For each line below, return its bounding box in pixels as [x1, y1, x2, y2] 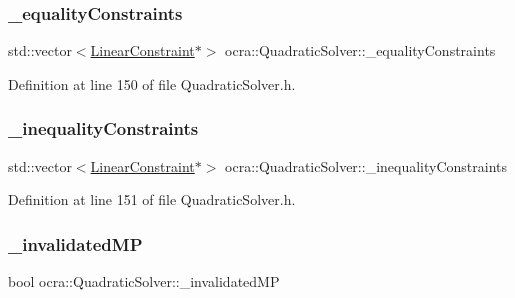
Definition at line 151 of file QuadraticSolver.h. [8, 189, 296, 210]
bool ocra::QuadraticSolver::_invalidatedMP [8, 271, 280, 292]
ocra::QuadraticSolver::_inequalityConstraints [225, 155, 508, 176]
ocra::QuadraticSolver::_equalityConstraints [225, 40, 496, 61]
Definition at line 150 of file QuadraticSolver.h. [8, 73, 296, 94]
